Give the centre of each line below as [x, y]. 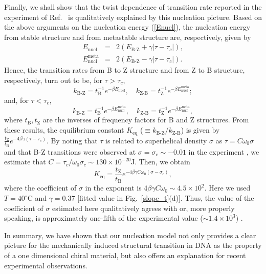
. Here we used [227, 188]
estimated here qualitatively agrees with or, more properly [143, 208]
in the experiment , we [224, 151]
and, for [16, 100]
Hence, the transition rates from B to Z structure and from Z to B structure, [125, 69]
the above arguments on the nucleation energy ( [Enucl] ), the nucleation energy [127, 27]
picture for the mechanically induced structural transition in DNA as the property [133, 245]
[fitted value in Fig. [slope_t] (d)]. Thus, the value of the [166, 198]
